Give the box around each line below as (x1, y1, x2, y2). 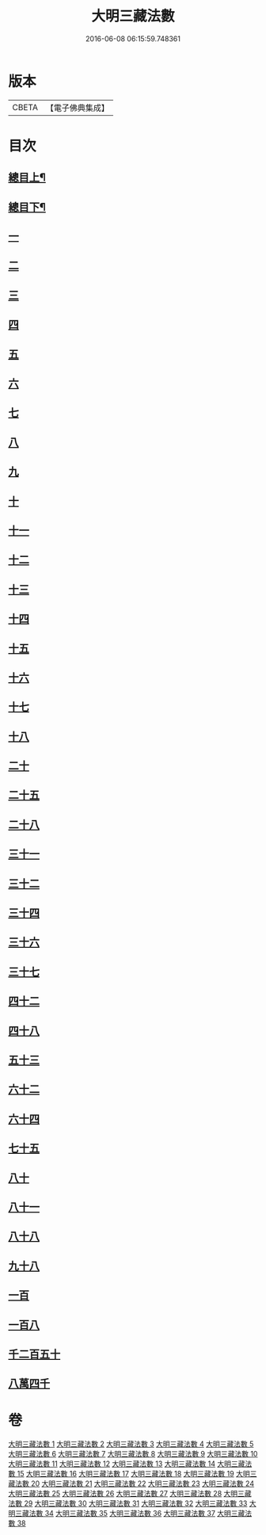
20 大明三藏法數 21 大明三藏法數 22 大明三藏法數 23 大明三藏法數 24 (30, 1479, 255, 1488)
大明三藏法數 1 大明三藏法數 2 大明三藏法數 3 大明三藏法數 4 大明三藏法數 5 (8, 1439, 254, 1449)
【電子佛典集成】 (45, 102, 109, 113)
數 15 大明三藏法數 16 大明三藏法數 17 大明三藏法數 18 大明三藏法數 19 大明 (8, 1469, 251, 1479)
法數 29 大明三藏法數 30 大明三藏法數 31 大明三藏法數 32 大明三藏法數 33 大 (8, 1499, 256, 1508)
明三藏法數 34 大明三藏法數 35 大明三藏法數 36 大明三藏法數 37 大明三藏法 (8, 1509, 253, 1518)
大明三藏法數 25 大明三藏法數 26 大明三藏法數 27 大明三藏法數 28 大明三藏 (8, 1489, 252, 1499)
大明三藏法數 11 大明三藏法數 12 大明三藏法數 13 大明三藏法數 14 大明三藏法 (8, 1459, 253, 1468)
